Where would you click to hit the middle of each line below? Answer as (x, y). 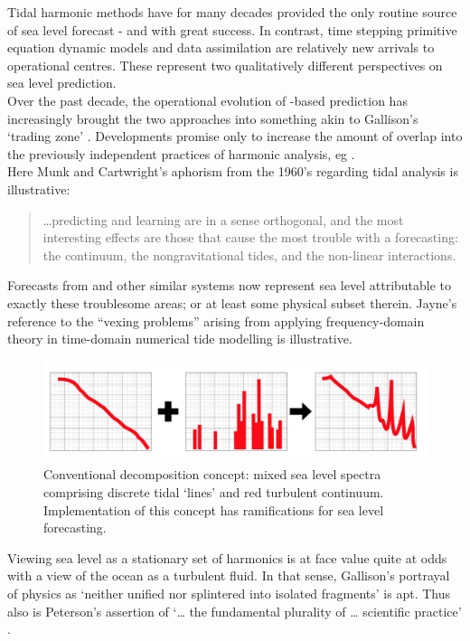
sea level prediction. (62, 83)
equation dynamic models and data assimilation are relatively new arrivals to (221, 47)
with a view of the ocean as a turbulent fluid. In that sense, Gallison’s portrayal (229, 575)
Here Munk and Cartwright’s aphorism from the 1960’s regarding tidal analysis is (233, 171)
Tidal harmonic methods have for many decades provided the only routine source (232, 12)
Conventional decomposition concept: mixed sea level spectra (212, 474)
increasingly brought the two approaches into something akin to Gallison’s (213, 118)
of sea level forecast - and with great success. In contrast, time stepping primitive (232, 29)
